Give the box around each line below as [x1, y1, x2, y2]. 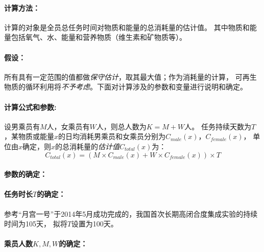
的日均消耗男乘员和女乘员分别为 [58, 131, 166, 142]
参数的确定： [4, 169, 47, 179]
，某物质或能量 [4, 131, 54, 142]
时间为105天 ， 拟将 [4, 218, 67, 229]
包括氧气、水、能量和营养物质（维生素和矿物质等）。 [11, 32, 186, 42]
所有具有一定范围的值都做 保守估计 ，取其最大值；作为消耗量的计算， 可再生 [4, 71, 257, 82]
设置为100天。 [71, 218, 118, 229]
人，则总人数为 [96, 121, 147, 131]
